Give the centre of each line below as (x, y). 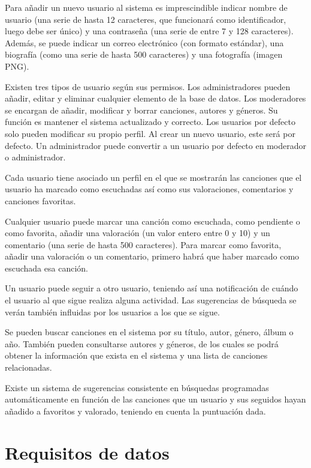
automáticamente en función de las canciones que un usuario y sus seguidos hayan (155, 399)
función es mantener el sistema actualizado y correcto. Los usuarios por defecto (150, 122)
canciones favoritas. (40, 200)
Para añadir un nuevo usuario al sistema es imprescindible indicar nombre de (146, 7)
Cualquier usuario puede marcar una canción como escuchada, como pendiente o (153, 221)
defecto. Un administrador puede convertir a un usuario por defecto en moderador (155, 145)
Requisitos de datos (87, 452)
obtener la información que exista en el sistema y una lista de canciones (136, 355)
